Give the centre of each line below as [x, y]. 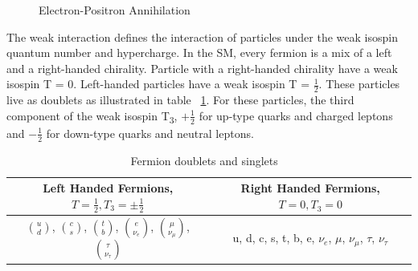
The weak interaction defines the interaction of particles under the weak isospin [202, 36]
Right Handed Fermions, [310, 188]
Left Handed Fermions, [108, 188]
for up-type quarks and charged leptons [296, 115]
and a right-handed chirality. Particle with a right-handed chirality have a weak [202, 68]
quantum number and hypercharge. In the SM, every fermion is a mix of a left [199, 53]
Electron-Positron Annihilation [115, 10]
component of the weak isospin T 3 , [92, 116]
